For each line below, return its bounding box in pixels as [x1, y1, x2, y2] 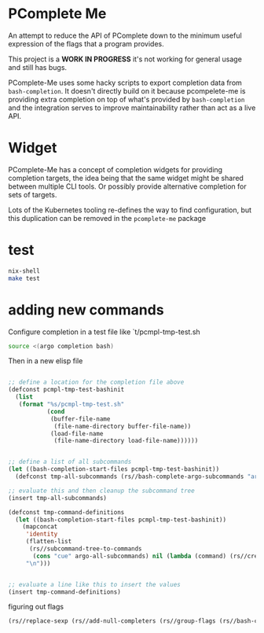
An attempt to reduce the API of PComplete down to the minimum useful [8, 31, 242, 40]
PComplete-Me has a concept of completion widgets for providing [8, 164, 222, 174]
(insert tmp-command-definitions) [8, 587, 122, 596]
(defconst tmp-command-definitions [8, 508, 125, 516]
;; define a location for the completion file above [8, 378, 185, 386]
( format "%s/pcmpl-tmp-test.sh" [18, 400, 125, 408]
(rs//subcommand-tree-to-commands [28, 545, 143, 553]
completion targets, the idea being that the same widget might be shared [8, 173, 244, 182]
